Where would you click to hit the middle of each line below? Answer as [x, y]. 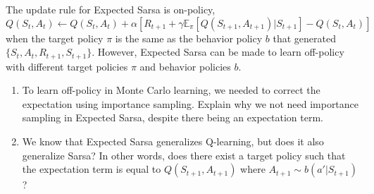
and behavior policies [185, 66]
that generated [304, 38]
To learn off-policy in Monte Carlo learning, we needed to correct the [171, 90]
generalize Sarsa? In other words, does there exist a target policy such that [184, 155]
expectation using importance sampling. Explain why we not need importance [191, 103]
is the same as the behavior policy [189, 38]
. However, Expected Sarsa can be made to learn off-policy [218, 52]
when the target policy [55, 38]
